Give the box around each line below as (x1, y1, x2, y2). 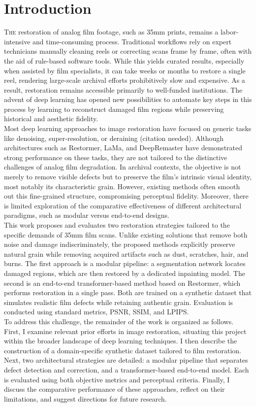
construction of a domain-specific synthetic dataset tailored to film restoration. (4, 345, 241, 355)
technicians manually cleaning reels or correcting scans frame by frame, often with (4, 46, 252, 56)
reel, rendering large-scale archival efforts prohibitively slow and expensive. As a (4, 75, 245, 85)
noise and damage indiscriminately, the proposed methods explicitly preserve (4, 239, 235, 249)
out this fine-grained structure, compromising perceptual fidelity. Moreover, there (4, 191, 249, 201)
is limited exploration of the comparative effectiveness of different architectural (4, 200, 242, 210)
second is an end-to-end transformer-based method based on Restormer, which (4, 277, 241, 288)
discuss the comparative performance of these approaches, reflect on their (4, 384, 225, 394)
